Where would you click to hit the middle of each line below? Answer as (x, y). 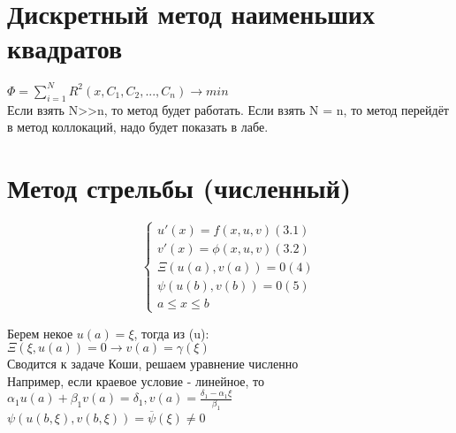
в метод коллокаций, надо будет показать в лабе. (138, 127)
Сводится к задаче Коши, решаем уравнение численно (153, 364)
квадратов (65, 48)
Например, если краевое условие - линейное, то (136, 380)
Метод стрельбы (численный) (179, 187)
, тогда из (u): (171, 333)
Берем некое (40, 333)
